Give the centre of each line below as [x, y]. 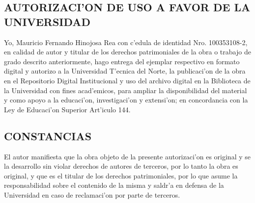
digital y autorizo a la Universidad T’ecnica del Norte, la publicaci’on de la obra [125, 71]
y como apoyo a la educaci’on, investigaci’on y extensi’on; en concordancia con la [126, 100]
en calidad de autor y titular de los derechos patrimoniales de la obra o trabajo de [127, 52]
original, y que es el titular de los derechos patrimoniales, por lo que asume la [121, 175]
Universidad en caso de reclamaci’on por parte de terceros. [92, 194]
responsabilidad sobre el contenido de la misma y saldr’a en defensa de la [114, 185]
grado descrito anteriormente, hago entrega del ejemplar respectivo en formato [122, 61]
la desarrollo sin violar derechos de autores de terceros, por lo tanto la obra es [121, 166]
